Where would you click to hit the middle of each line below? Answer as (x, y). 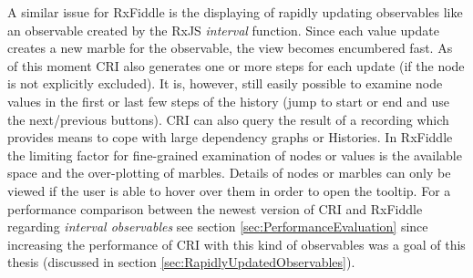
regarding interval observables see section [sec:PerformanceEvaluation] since (218, 227)
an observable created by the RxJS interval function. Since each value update (223, 30)
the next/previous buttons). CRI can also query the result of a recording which (228, 119)
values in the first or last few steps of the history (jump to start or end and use (228, 101)
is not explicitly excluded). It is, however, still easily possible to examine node (225, 83)
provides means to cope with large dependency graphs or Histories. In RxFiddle (230, 137)
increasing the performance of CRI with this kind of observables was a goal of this (236, 244)
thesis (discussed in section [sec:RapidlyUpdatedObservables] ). (181, 262)
